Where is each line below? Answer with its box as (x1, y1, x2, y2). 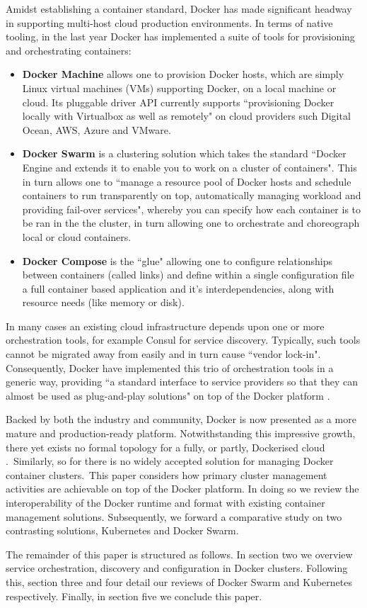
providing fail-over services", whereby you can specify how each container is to (22, 201, 361, 216)
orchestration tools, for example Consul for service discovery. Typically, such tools (6, 332, 361, 347)
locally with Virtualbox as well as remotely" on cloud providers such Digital (22, 108, 351, 123)
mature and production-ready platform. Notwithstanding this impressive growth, (6, 426, 356, 441)
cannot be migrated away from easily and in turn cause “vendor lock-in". (6, 347, 321, 361)
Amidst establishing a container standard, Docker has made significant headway (6, 1, 352, 16)
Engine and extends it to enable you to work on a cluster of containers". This (22, 159, 357, 174)
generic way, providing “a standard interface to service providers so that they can (6, 374, 358, 389)
